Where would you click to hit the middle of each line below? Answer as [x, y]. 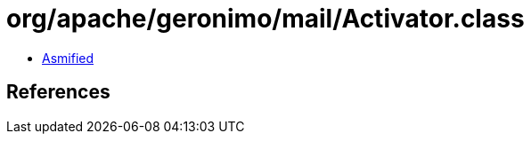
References [58, 92]
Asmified [68, 58]
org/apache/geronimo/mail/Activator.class [265, 19]
